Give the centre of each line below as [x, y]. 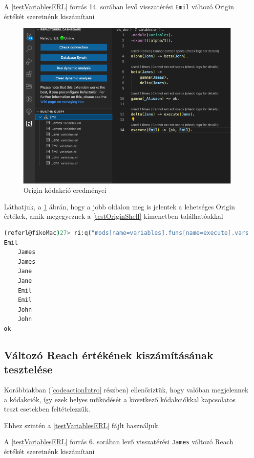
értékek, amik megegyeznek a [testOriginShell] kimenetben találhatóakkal [114, 216]
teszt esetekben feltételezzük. [47, 409]
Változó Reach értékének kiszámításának [109, 355]
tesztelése [28, 369]
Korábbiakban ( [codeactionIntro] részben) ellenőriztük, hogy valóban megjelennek [126, 390]
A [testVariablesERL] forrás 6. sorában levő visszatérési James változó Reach [119, 442]
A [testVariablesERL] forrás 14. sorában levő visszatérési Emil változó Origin [119, 6]
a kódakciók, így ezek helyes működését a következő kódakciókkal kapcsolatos [120, 399]
